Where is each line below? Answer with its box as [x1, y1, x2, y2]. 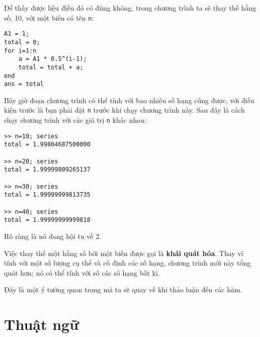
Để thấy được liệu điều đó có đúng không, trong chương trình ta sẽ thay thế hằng [4, 3, 256, 13]
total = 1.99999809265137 [4, 166, 91, 174]
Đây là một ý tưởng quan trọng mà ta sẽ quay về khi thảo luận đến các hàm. [4, 284, 242, 295]
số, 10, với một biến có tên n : [4, 12, 94, 23]
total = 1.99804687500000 [4, 141, 91, 148]
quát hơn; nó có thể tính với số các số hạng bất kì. [4, 267, 160, 278]
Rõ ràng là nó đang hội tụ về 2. [4, 230, 102, 241]
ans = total [4, 80, 44, 88]
